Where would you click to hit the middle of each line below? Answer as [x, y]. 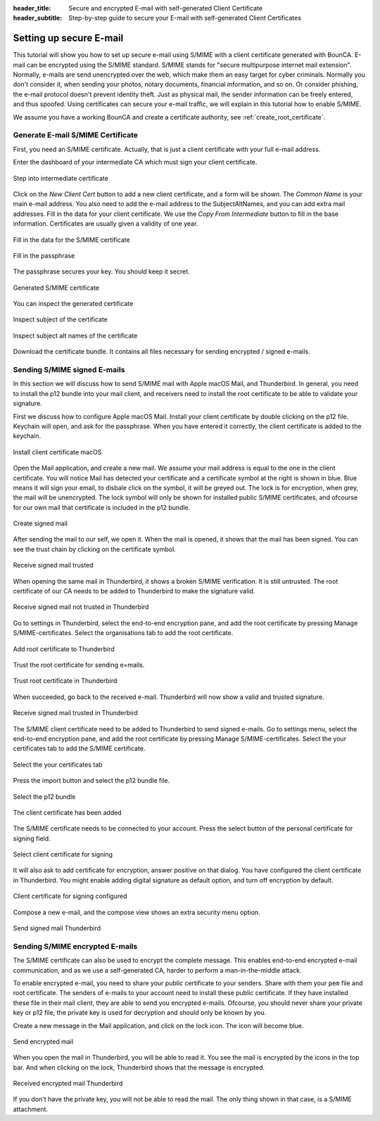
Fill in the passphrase [44, 255]
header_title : [32, 8]
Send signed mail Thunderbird [57, 928]
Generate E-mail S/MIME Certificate [76, 135]
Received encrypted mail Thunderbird [68, 1084]
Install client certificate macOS [57, 452]
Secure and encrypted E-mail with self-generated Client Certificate [166, 8]
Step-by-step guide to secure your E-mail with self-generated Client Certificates [185, 18]
